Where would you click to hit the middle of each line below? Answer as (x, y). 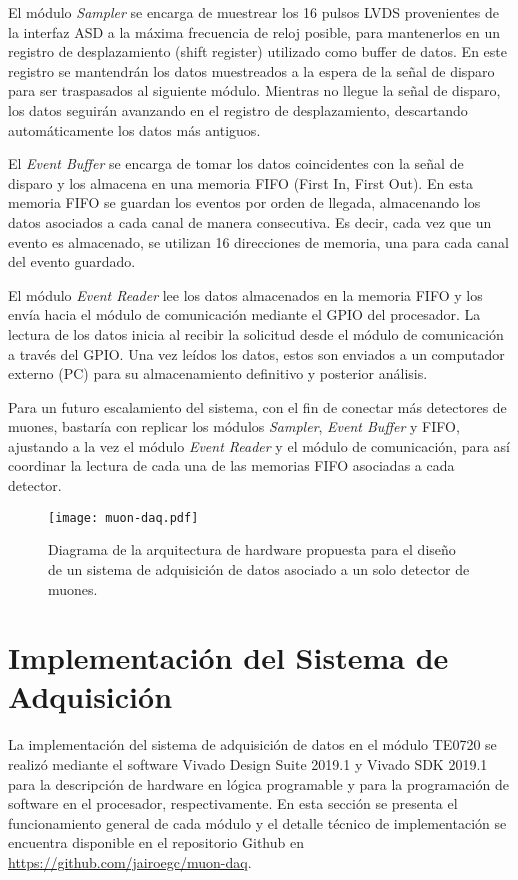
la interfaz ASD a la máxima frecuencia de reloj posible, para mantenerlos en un (254, 31)
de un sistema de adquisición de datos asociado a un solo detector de (259, 568)
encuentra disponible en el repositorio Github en (156, 842)
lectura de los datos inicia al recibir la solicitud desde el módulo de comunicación (256, 333)
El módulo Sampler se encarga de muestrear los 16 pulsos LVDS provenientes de (253, 12)
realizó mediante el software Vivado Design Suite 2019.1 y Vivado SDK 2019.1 (248, 764)
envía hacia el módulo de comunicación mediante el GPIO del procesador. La (244, 314)
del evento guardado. (72, 261)
